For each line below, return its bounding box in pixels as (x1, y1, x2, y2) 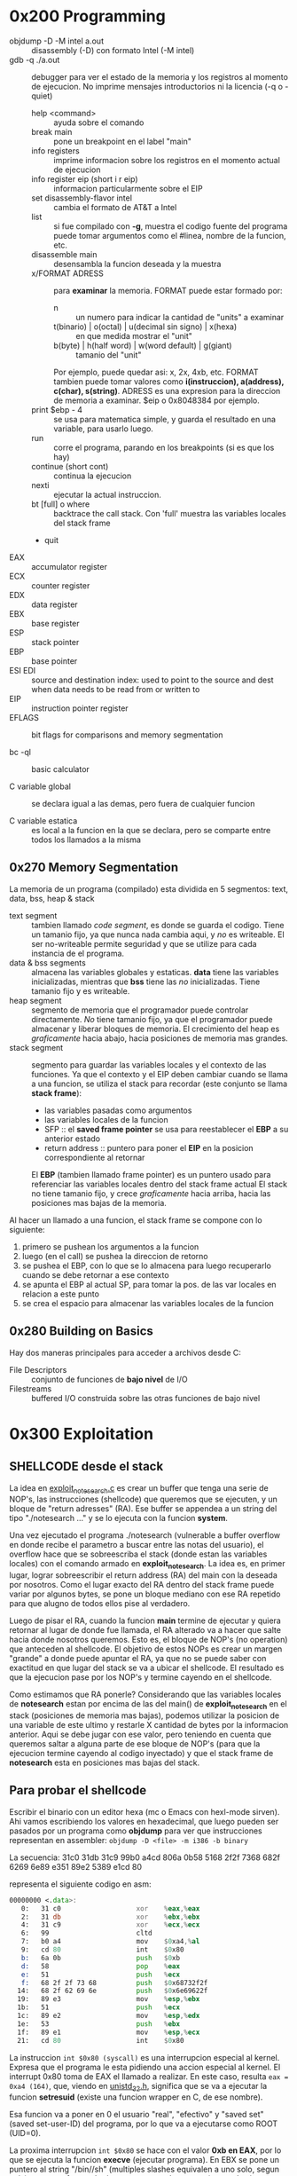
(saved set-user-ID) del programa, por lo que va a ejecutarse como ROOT (9, 2118, 278, 2129)
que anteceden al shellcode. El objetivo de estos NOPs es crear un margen (9, 1644, 283, 1654)
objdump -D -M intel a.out (9, 35, 105, 46)
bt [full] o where (31, 499, 90, 509)
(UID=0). (9, 2128, 42, 2139)
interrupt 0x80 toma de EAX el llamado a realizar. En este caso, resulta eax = (9, 2070, 289, 2082)
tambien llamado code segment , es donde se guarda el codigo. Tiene (31, 919, 285, 930)
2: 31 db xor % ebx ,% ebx (20, 1912, 200, 1921)
